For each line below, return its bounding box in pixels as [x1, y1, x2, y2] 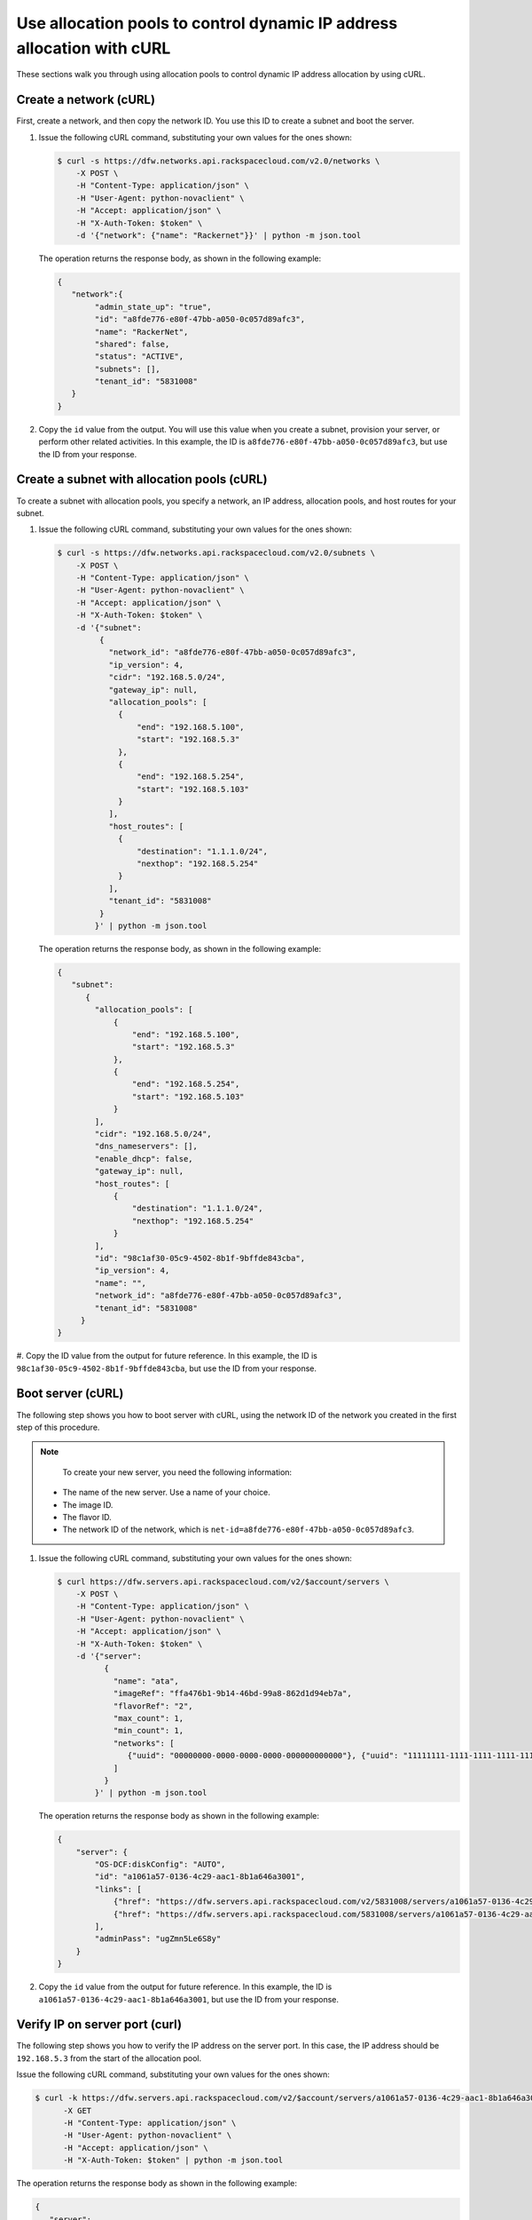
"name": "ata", [113, 1676, 179, 1686]
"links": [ [94, 1883, 142, 1894]
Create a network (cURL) [16, 92, 155, 107]
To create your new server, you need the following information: [62, 1466, 293, 1478]
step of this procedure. [16, 1422, 100, 1432]
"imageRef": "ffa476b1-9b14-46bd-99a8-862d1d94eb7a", [113, 1688, 352, 1699]
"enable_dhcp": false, [94, 1154, 194, 1163]
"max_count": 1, [113, 1713, 184, 1723]
